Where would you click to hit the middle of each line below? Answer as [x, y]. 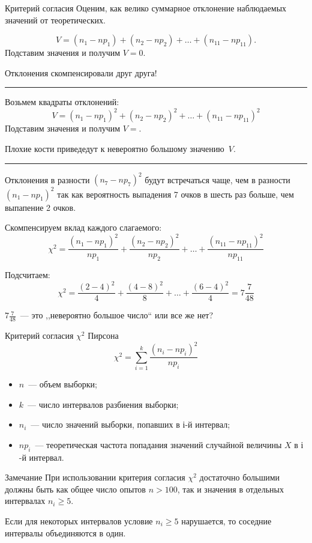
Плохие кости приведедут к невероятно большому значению [115, 149]
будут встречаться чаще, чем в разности [217, 179]
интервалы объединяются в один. [65, 532]
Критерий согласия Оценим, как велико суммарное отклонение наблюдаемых [146, 8]
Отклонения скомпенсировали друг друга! [81, 72]
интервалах [25, 501]
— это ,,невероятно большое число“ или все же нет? [117, 315]
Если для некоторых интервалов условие [79, 520]
